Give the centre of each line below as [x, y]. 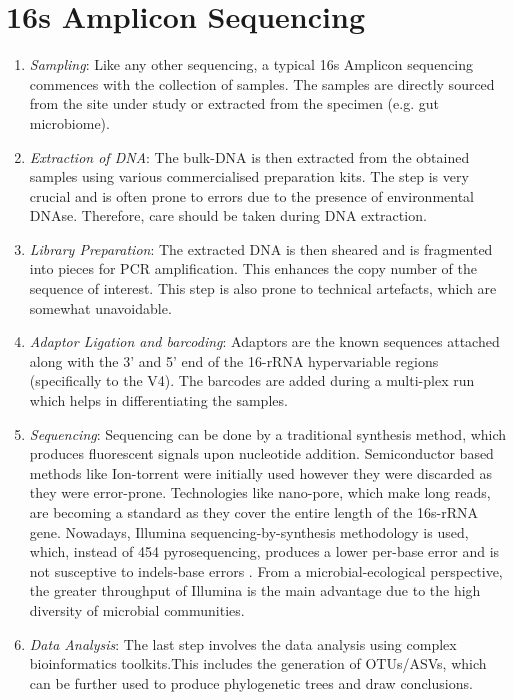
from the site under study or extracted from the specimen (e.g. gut [234, 103]
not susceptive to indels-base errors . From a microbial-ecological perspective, [266, 570]
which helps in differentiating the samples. [158, 400]
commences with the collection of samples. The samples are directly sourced [262, 83]
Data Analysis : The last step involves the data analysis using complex [243, 643]
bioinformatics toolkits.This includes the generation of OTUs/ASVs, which [258, 663]
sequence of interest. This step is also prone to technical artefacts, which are [263, 288]
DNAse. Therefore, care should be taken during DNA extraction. [228, 215]
